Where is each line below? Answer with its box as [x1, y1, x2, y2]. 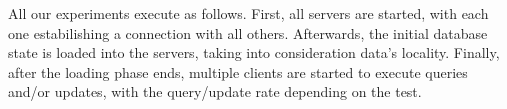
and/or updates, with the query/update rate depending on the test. [8, 81, 422, 102]
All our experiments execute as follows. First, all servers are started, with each [8, 3, 489, 23]
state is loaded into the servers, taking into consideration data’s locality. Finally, [8, 42, 500, 63]
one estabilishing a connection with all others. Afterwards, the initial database [8, 22, 488, 43]
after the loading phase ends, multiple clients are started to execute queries [8, 61, 468, 82]
